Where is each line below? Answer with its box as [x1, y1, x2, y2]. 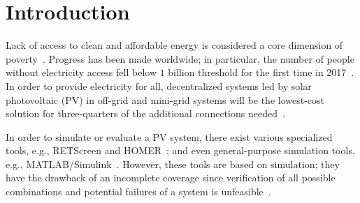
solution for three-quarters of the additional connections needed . [6, 106, 285, 121]
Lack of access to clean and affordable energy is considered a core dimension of [6, 38, 343, 52]
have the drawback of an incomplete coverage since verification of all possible [6, 170, 336, 185]
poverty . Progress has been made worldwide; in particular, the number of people [6, 51, 354, 66]
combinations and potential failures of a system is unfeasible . [6, 184, 271, 199]
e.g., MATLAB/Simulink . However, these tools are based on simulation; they [6, 156, 340, 171]
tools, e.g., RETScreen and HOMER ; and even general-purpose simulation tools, [6, 143, 355, 158]
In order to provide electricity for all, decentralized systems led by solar [6, 78, 312, 93]
